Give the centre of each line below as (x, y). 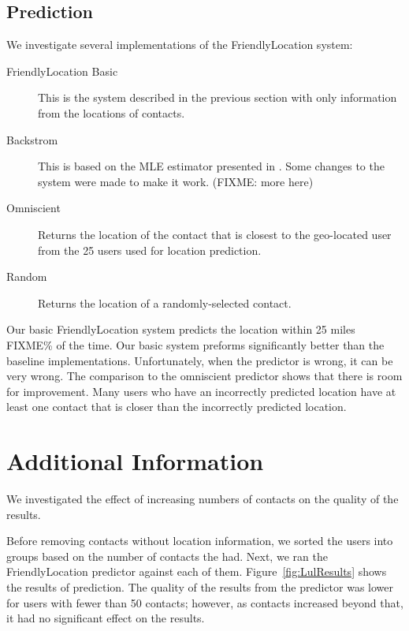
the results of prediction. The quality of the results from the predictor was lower (200, 586)
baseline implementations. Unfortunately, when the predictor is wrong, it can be (200, 360)
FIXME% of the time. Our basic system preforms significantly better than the (195, 344)
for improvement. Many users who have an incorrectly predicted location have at (201, 391)
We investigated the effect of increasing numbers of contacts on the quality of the (203, 499)
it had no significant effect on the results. (106, 618)
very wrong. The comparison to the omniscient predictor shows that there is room (204, 376)
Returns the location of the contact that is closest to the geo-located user (215, 234)
